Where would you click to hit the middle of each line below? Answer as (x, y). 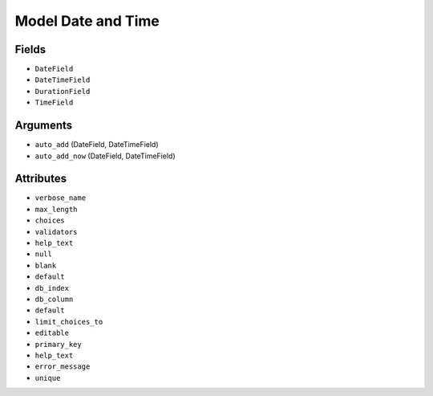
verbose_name (61, 198)
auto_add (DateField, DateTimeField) (97, 145)
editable (52, 333)
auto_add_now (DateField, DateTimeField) (105, 156)
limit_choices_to (69, 322)
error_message (63, 367)
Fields (30, 49)
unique (48, 378)
